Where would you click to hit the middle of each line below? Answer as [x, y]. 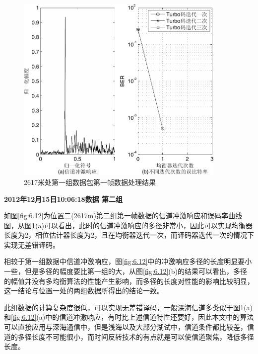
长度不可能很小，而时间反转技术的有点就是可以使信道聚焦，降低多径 [143, 336]
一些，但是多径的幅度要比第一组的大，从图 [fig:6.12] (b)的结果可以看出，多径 [126, 271]
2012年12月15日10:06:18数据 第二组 [63, 199]
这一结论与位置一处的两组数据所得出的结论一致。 [84, 291]
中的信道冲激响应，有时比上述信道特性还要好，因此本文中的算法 [150, 317]
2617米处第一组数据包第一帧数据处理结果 [90, 182]
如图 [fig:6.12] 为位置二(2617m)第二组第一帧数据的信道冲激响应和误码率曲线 [123, 216]
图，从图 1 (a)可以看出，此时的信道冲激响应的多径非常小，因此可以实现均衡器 [128, 225]
